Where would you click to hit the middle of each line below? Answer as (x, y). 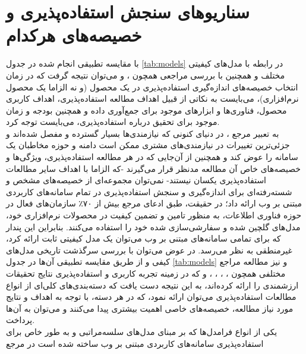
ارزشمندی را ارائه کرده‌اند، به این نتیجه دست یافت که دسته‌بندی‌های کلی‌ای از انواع (152, 285)
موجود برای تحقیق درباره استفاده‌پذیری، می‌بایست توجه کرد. (113, 122)
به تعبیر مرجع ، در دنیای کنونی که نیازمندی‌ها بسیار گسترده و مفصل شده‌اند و (143, 133)
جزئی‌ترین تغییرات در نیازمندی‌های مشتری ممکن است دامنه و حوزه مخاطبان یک (148, 145)
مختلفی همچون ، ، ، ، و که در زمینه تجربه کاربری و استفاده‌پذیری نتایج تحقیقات (146, 273)
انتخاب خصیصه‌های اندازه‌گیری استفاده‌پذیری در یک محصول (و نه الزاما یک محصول (152, 87)
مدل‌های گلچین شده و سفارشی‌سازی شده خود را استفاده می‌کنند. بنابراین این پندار (153, 226)
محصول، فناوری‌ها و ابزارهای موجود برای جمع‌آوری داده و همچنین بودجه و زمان (146, 110)
